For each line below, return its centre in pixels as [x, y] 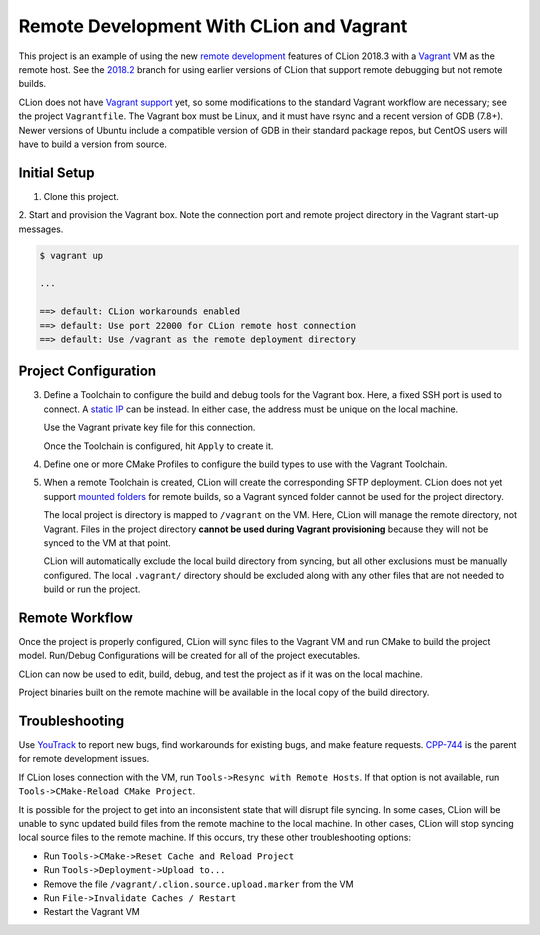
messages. [41, 229]
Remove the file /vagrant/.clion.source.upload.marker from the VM [198, 884]
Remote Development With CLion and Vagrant [213, 26]
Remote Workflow [76, 617]
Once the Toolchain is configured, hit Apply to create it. [158, 446]
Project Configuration [87, 371]
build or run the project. [92, 589]
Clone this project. [81, 196]
